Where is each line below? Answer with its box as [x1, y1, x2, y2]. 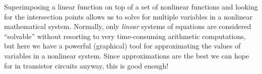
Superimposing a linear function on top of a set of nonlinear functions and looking [4, 1, 258, 11]
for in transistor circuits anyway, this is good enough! [4, 60, 169, 70]
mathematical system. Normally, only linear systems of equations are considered [4, 21, 251, 31]
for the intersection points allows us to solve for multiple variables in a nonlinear [4, 11, 252, 21]
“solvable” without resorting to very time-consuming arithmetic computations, [4, 30, 246, 41]
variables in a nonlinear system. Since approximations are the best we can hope [4, 50, 249, 60]
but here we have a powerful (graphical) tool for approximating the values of [4, 40, 241, 51]
